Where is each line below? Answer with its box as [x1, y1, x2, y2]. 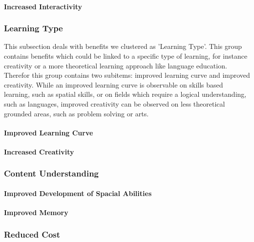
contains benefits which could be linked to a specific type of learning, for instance [4, 51, 248, 61]
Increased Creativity [4, 146, 74, 156]
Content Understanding [4, 167, 99, 179]
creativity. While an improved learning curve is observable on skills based [4, 79, 223, 89]
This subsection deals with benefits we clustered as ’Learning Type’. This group [4, 41, 242, 51]
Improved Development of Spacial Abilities [4, 188, 152, 198]
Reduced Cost [4, 228, 61, 240]
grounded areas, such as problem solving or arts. [4, 108, 149, 118]
